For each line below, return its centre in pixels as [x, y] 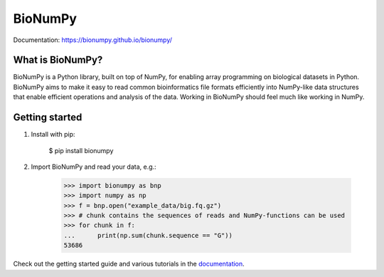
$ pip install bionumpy [81, 150]
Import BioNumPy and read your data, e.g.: [94, 167]
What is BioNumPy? [58, 60]
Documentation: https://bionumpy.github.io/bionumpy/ [93, 40]
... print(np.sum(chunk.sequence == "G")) [148, 235]
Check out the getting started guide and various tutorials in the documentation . [129, 264]
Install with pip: [53, 135]
